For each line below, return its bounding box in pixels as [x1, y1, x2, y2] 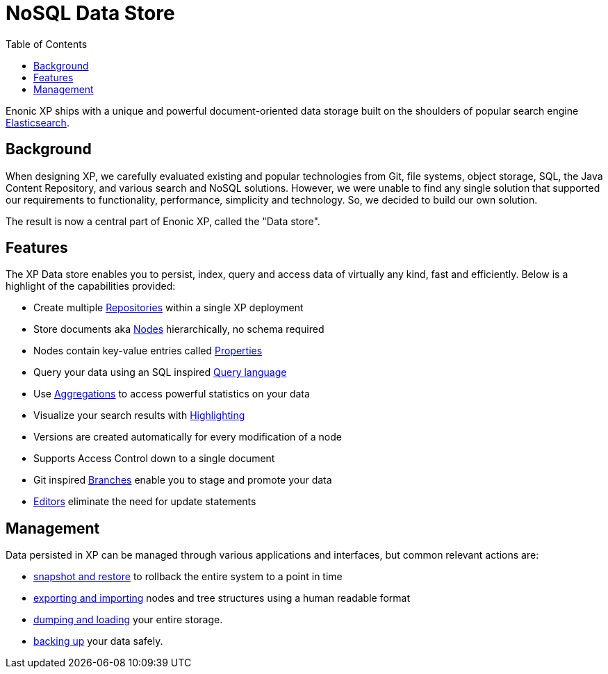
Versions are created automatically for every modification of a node [33, 431, 342, 443]
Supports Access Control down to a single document [33, 452, 275, 465]
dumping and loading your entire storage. [33, 614, 223, 626]
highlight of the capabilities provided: [6, 280, 176, 293]
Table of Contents [6, 38, 88, 50]
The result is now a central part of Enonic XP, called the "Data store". [6, 215, 320, 227]
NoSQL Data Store [6, 1, 175, 25]
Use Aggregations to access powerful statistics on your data [33, 388, 310, 400]
